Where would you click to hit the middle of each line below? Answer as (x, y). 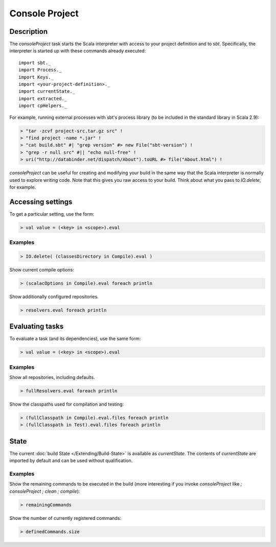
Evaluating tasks (37, 327)
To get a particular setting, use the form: (52, 214)
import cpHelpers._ (43, 106)
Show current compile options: (42, 269)
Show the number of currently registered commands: (65, 518)
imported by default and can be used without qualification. (71, 460)
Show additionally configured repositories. (54, 297)
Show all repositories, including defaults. (52, 377)
